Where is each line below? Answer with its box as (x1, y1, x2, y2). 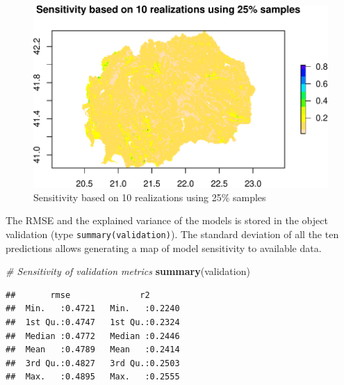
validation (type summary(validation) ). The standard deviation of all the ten (6, 227, 339, 241)
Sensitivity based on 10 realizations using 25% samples (33, 189, 266, 204)
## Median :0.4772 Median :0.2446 (6, 331, 180, 341)
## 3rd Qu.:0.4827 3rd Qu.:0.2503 (6, 358, 180, 368)
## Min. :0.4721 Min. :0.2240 (6, 304, 180, 314)
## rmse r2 (6, 290, 150, 300)
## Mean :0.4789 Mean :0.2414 (6, 345, 180, 355)
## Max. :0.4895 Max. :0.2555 (6, 372, 180, 382)
